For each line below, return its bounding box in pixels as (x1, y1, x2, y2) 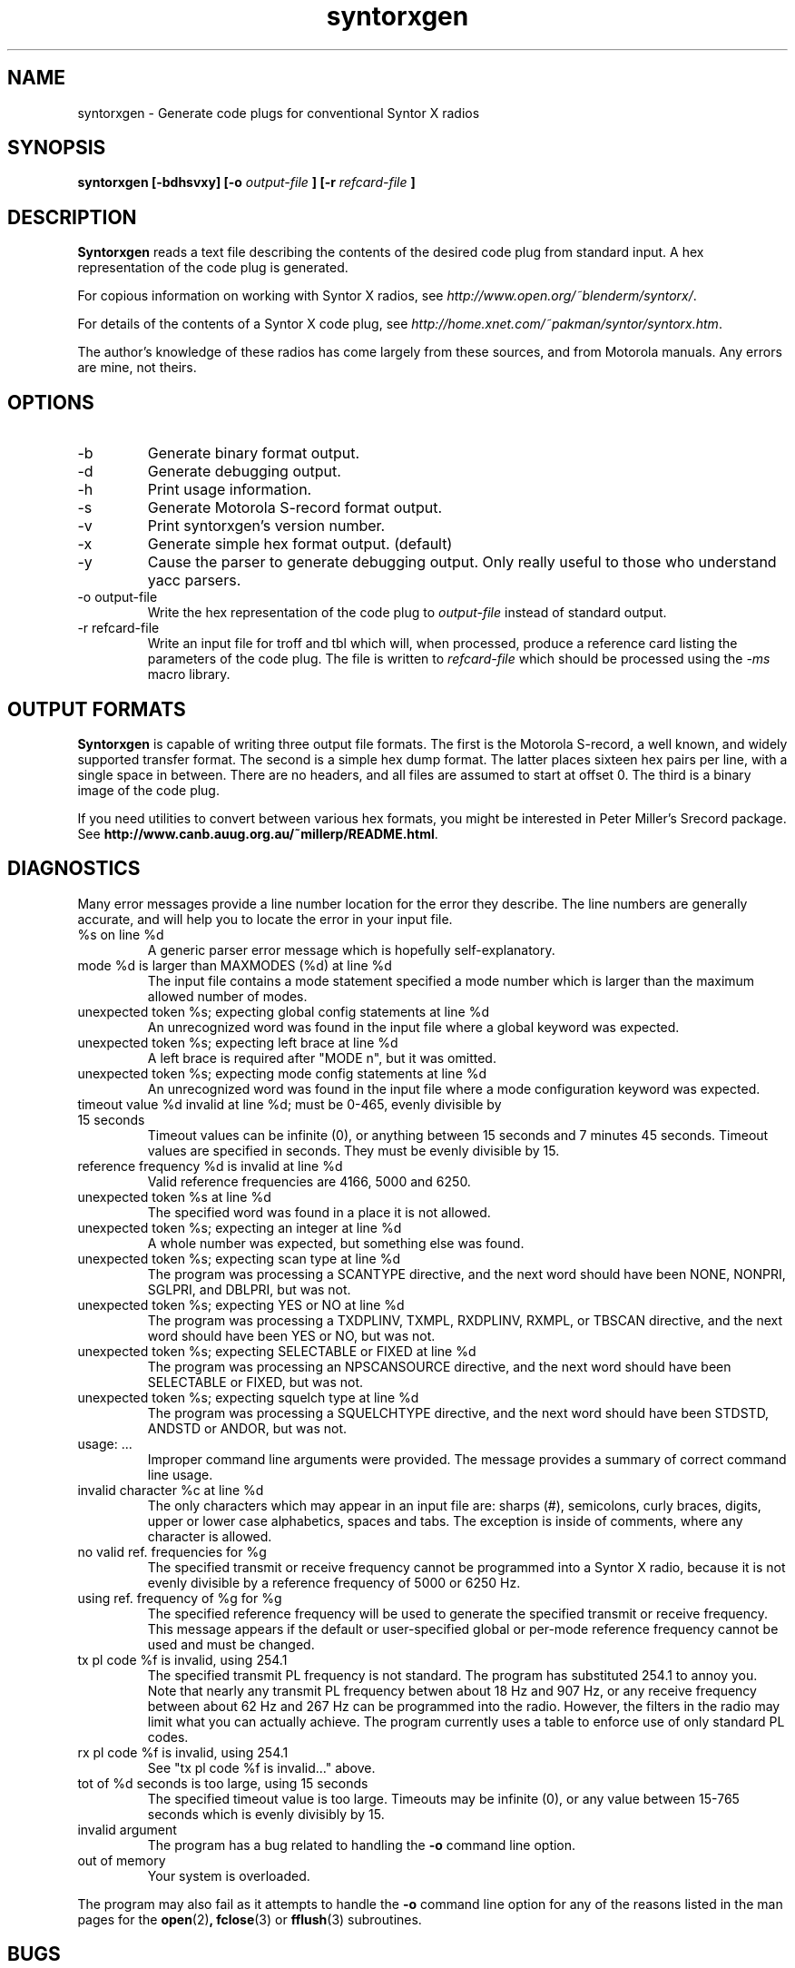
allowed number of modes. (147, 988, 308, 1004)
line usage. (147, 1466, 213, 1482)
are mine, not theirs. (77, 359, 197, 376)
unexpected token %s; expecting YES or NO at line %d (77, 1296, 405, 1313)
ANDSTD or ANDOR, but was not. (147, 1420, 347, 1436)
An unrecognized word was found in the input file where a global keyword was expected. (147, 1018, 680, 1035)
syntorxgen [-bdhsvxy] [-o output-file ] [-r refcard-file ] (77, 174, 416, 191)
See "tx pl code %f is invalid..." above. (147, 1759, 376, 1776)
